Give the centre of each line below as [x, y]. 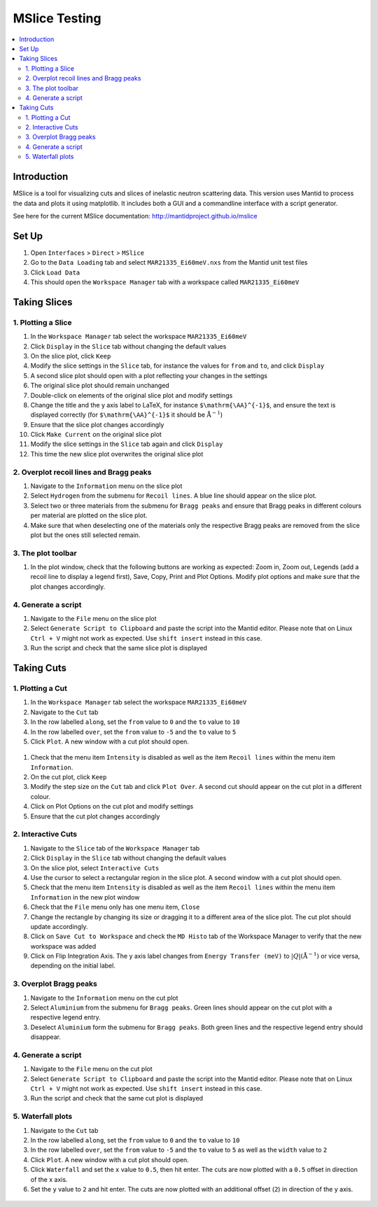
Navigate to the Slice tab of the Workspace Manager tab [115, 848]
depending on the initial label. [73, 965]
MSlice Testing [57, 18]
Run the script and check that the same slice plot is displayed [119, 648]
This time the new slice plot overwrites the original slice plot [117, 454]
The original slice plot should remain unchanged [100, 386]
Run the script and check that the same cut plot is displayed [117, 1098]
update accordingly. [59, 926]
